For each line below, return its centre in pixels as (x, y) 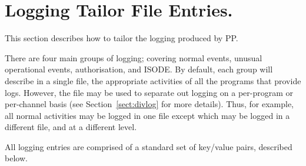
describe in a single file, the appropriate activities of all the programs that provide (153, 80)
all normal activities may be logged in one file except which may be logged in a (147, 115)
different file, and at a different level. (71, 127)
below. (16, 158)
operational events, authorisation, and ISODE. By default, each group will (139, 69)
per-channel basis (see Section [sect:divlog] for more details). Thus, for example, (149, 104)
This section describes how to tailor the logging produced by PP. (122, 38)
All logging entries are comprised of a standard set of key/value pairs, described (149, 146)
